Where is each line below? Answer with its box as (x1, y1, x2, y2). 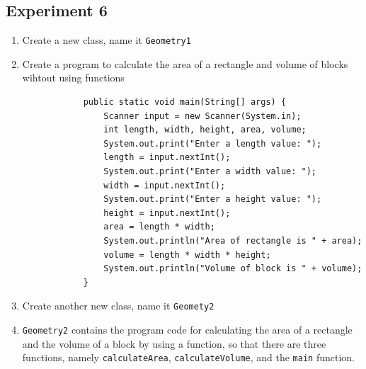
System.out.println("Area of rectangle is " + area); (103, 235, 362, 246)
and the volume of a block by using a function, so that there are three (22, 336, 326, 351)
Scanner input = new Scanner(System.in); (103, 110, 302, 121)
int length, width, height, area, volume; (103, 125, 307, 135)
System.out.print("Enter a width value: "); (103, 166, 317, 177)
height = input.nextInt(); (103, 208, 231, 218)
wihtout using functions (22, 70, 125, 85)
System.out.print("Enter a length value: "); (103, 138, 322, 149)
